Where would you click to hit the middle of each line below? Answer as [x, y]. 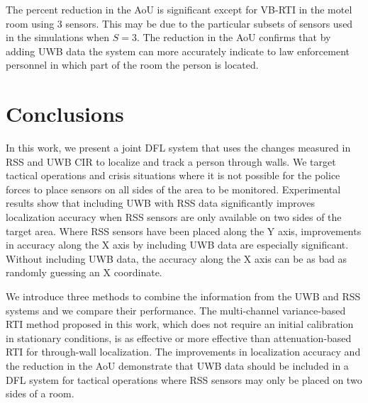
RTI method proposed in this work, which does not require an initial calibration [180, 324]
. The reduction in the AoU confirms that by [234, 37]
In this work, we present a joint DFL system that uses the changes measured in [178, 148]
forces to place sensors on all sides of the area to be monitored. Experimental [173, 189]
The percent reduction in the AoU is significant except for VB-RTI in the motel [179, 9]
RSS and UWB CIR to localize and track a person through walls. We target [171, 161]
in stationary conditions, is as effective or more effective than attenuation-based [179, 337]
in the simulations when [57, 37]
